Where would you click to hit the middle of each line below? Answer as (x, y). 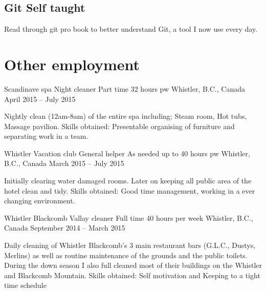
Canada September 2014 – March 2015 (65, 228)
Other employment (72, 64)
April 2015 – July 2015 (40, 99)
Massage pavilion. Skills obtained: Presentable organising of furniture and (119, 126)
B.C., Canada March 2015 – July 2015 (64, 163)
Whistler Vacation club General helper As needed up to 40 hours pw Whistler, (127, 153)
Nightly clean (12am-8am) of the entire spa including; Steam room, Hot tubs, (126, 116)
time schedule (25, 285)
